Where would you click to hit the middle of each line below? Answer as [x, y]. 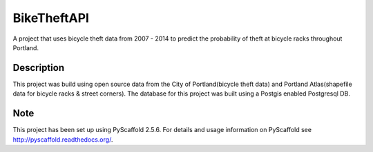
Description [39, 68]
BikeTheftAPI [51, 18]
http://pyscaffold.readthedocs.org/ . [63, 139]
